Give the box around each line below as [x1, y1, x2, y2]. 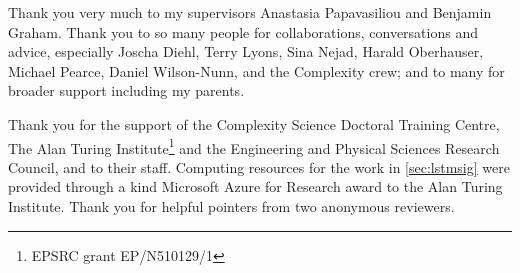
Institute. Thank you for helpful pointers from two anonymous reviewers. [8, 196, 455, 216]
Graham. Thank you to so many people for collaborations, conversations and [8, 21, 478, 42]
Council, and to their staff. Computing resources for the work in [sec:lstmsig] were [8, 156, 510, 177]
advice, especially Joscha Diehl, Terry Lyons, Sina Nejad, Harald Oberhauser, [8, 41, 484, 62]
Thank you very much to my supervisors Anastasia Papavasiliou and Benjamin [8, 2, 492, 22]
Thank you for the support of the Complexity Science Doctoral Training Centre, [8, 113, 500, 134]
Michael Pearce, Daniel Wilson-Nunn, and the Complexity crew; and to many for [8, 60, 505, 81]
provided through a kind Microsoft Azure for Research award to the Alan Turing [8, 176, 503, 197]
